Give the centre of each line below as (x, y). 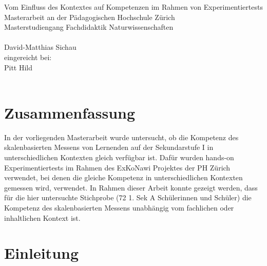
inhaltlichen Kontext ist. (42, 217)
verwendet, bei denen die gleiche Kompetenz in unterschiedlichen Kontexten (123, 177)
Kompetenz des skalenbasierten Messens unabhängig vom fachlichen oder (119, 208)
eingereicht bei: (28, 57)
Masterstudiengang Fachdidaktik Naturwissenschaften (89, 27)
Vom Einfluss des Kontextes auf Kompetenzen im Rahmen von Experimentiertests (133, 7)
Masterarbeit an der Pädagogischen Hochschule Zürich (90, 17)
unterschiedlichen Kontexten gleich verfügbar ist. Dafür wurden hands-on (119, 157)
